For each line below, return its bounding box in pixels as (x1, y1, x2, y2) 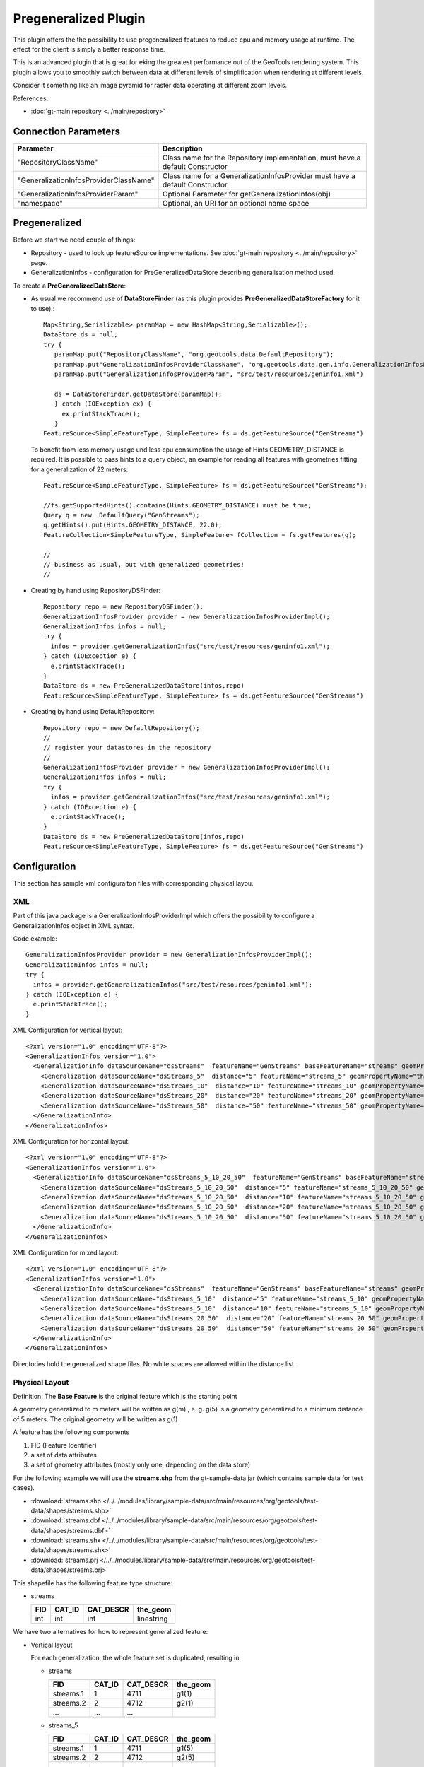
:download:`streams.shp (30, 1496, 102, 1505)
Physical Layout (13, 1377, 69, 1387)
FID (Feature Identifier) (30, 1440, 97, 1449)
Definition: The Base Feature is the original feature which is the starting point (13, 1392, 237, 1400)
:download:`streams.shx (30, 1536, 101, 1544)
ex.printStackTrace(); (61, 410, 141, 418)
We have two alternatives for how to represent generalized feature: (13, 1628, 208, 1636)
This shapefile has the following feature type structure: (13, 1578, 173, 1587)
